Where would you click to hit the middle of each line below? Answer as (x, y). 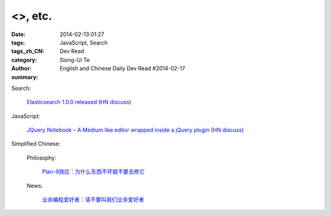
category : (24, 60)
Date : (18, 34)
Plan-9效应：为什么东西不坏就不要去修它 (93, 172)
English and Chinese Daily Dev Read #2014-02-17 (122, 69)
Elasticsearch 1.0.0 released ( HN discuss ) (79, 102)
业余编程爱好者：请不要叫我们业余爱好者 (93, 199)
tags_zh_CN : (28, 51)
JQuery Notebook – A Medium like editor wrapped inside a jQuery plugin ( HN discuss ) (135, 130)
